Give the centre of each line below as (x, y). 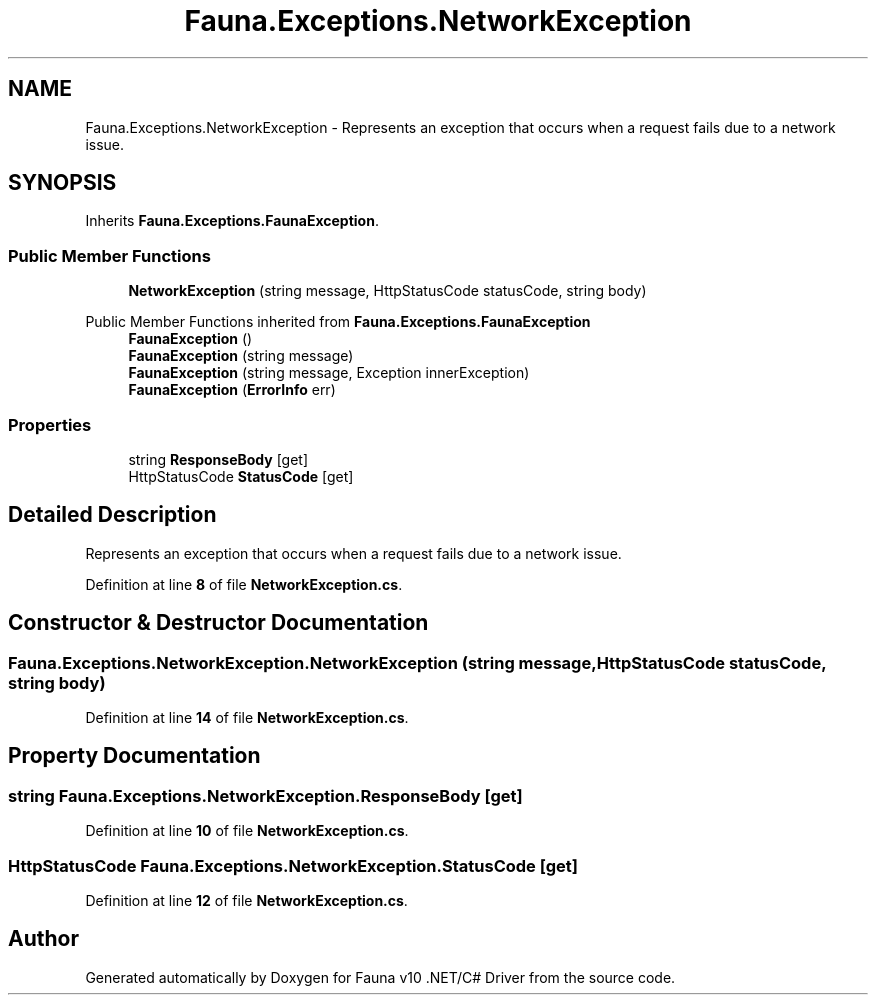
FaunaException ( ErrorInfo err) (232, 390)
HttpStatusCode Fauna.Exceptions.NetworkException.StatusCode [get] (293, 865)
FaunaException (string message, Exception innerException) (329, 373)
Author (43, 939)
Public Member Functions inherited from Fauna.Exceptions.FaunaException (338, 322)
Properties (50, 424)
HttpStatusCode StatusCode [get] (241, 476)
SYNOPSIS (62, 183)
